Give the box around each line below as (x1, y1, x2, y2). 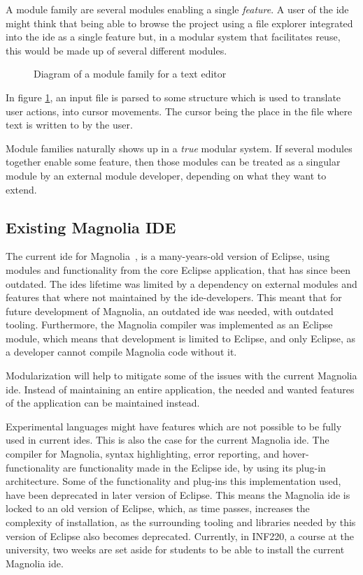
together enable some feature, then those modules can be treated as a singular (6, 154, 341, 169)
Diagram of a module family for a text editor (34, 66, 227, 81)
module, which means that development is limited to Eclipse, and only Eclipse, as (6, 330, 356, 345)
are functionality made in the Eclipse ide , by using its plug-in (63, 460, 326, 474)
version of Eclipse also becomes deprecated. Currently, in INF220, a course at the (6, 528, 354, 543)
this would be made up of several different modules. (6, 43, 227, 57)
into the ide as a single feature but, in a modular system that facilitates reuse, (6, 29, 341, 44)
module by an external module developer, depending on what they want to (6, 168, 327, 182)
